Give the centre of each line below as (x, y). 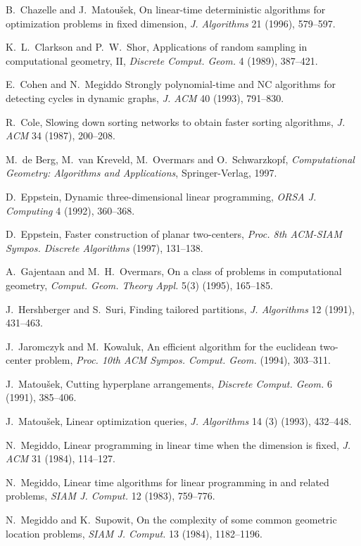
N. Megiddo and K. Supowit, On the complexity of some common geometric (171, 520)
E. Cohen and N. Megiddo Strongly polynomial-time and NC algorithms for (171, 84)
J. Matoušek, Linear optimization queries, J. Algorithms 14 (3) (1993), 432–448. (179, 421)
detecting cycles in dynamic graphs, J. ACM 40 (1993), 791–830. (145, 97)
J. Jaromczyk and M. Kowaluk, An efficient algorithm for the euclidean (161, 346)
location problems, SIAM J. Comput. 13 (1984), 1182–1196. (134, 533)
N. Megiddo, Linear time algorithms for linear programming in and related (167, 482)
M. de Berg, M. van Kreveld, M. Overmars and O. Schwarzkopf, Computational (180, 159)
